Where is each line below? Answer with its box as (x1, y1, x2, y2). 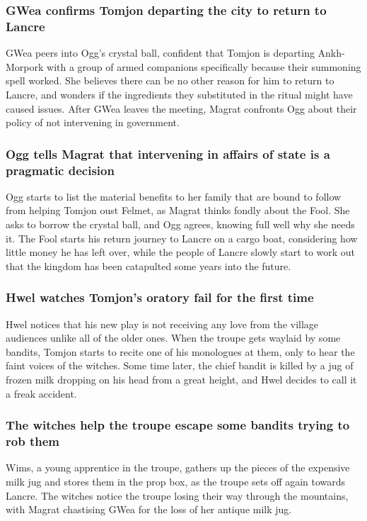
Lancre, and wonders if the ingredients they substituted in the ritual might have (6, 86, 353, 101)
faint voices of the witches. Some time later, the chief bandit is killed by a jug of (6, 358, 354, 373)
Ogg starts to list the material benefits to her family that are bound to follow (6, 189, 342, 203)
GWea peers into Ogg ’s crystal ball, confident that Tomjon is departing (6, 45, 315, 60)
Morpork (6, 59, 44, 74)
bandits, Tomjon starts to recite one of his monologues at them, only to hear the (6, 344, 355, 359)
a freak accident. (6, 386, 77, 400)
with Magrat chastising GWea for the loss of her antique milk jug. (6, 502, 292, 517)
